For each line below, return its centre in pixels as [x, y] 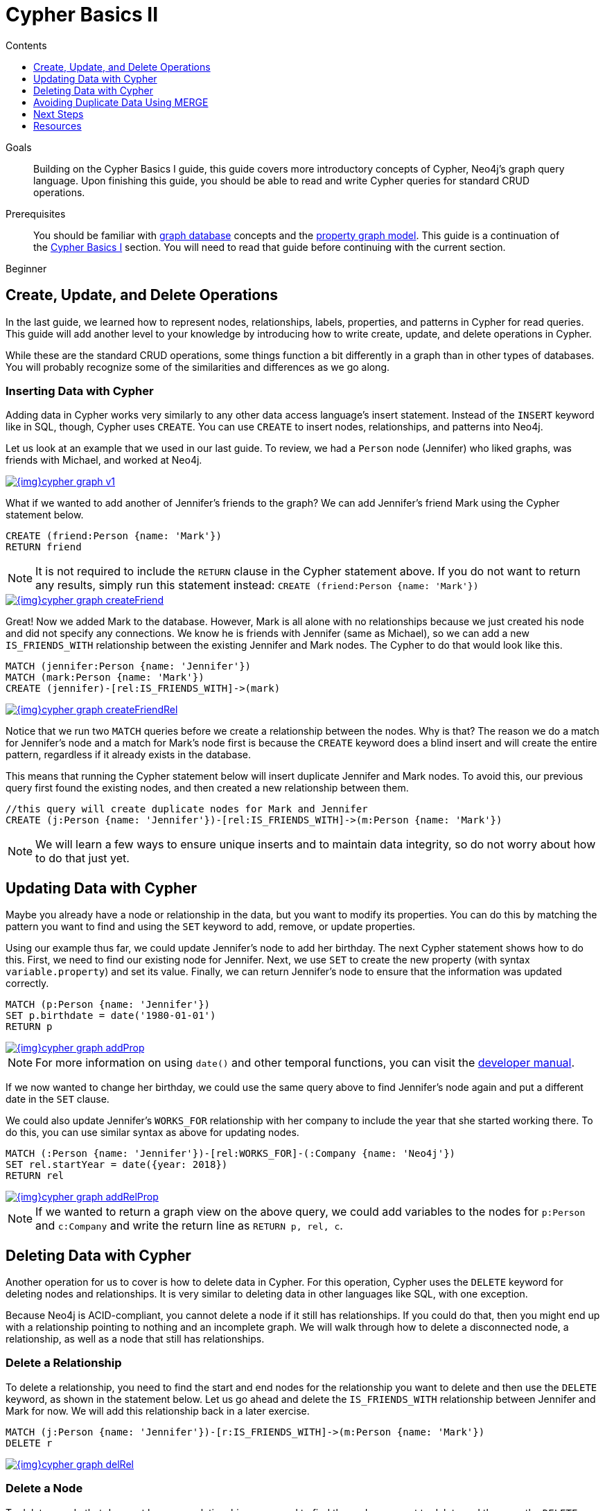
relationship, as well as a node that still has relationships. [135, 1339]
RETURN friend [44, 547]
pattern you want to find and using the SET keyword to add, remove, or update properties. [211, 927]
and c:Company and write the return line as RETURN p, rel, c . [189, 1226]
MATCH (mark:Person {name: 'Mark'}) [105, 678]
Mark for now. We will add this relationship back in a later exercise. [158, 1410]
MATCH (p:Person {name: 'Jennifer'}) [108, 1005]
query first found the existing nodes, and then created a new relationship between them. [207, 788]
